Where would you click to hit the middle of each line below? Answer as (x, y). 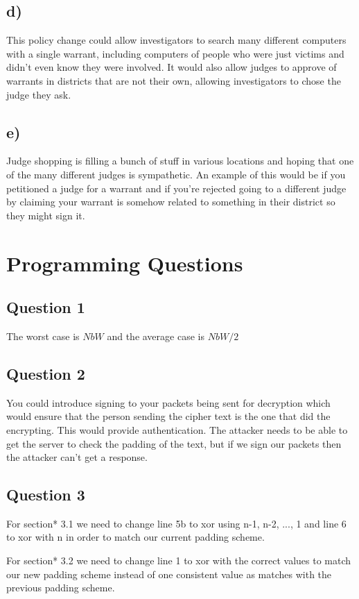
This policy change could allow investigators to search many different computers (176, 40)
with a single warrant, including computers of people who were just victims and (175, 53)
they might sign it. (46, 215)
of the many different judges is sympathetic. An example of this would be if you (176, 174)
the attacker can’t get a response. (77, 457)
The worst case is (43, 336)
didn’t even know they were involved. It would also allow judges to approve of (172, 67)
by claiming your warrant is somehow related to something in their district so (171, 202)
